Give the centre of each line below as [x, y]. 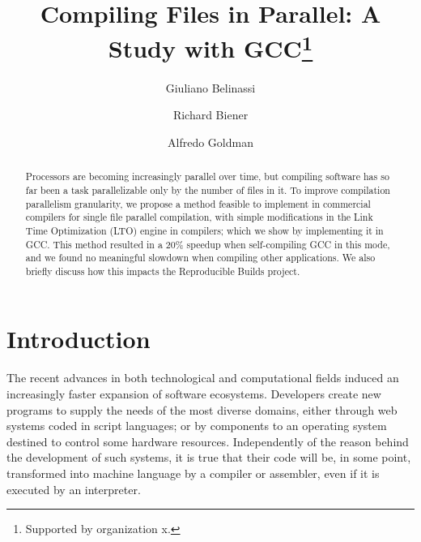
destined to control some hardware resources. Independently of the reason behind [208, 441]
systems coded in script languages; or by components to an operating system [197, 426]
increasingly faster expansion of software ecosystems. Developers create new [194, 394]
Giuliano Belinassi [210, 87]
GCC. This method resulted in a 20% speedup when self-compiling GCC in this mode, [208, 244]
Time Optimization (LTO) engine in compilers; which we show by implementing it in [204, 230]
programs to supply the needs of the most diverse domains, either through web [202, 409]
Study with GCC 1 [210, 47]
